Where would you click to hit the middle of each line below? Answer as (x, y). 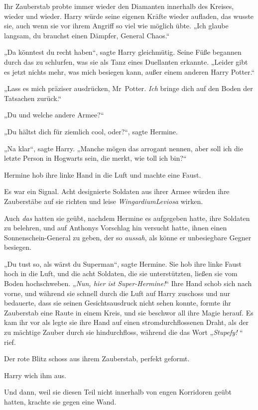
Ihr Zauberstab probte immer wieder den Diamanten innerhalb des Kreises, (119, 6)
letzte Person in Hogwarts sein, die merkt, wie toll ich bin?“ (95, 158)
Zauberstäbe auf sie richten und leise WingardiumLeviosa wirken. (104, 201)
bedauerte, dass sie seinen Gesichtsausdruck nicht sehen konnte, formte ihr (118, 303)
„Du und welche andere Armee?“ (54, 115)
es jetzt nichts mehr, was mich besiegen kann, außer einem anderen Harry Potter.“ (129, 71)
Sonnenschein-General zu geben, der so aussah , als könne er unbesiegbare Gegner (128, 237)
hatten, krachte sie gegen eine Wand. (60, 402)
